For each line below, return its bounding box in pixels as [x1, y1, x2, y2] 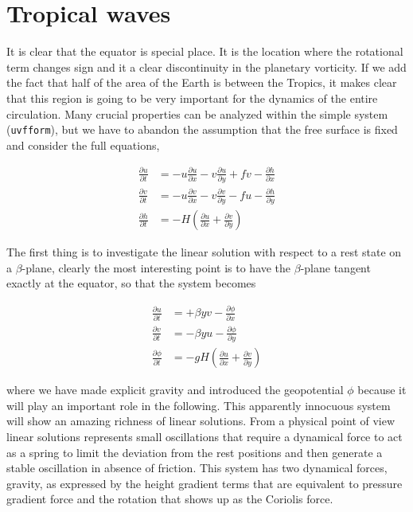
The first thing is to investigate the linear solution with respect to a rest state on [6, 244, 402, 260]
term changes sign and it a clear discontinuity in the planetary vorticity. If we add [6, 58, 407, 75]
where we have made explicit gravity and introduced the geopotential [6, 381, 344, 398]
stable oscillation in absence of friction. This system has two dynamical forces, [6, 459, 388, 476]
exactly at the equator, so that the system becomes [6, 275, 256, 291]
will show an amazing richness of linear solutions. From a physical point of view [6, 412, 395, 429]
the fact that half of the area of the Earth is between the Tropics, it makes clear [6, 74, 397, 91]
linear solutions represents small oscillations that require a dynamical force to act [6, 428, 403, 444]
